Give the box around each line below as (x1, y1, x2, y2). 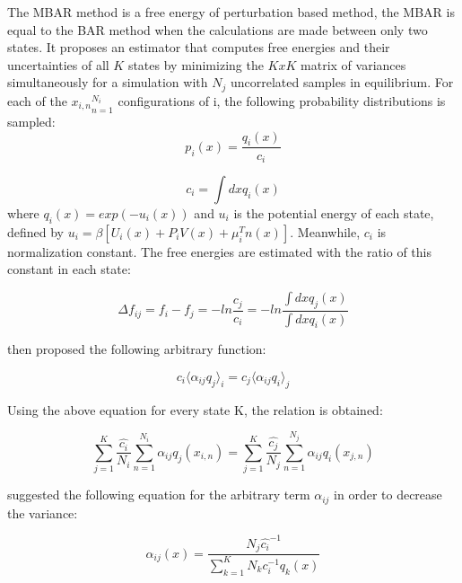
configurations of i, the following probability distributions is (118, 91, 446, 110)
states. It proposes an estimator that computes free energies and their (7, 38, 390, 57)
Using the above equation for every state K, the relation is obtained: (7, 400, 383, 419)
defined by (7, 222, 65, 241)
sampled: (7, 112, 56, 131)
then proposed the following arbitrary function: (7, 340, 266, 358)
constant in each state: (7, 260, 131, 278)
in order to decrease (334, 485, 442, 504)
